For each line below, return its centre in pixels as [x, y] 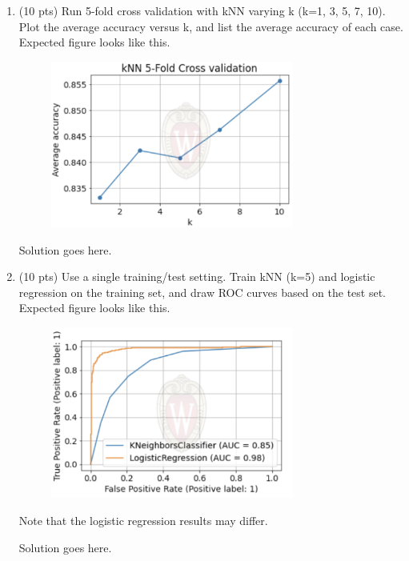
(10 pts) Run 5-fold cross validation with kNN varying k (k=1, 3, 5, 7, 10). [202, 10]
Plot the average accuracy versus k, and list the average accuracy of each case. [211, 26]
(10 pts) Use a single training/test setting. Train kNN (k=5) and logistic [197, 276]
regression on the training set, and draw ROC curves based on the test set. [202, 292]
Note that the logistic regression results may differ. [143, 520]
